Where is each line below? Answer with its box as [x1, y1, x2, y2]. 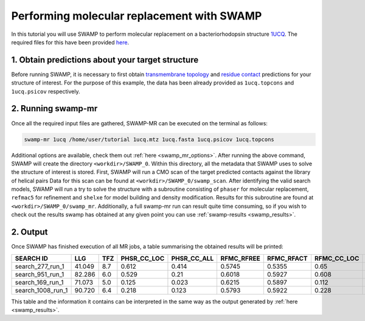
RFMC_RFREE [220, 254, 261, 263]
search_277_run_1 [15, 262, 64, 271]
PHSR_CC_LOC [120, 254, 165, 263]
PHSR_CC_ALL [171, 254, 214, 263]
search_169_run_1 [15, 278, 64, 286]
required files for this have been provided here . [11, 38, 130, 46]
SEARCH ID [15, 254, 49, 263]
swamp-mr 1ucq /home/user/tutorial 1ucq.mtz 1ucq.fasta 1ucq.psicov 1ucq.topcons [24, 136, 275, 143]
